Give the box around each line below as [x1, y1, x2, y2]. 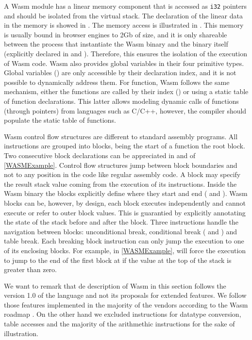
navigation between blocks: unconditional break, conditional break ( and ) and [4, 226, 237, 236]
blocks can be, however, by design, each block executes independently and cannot [4, 197, 246, 208]
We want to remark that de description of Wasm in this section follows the [4, 280, 226, 291]
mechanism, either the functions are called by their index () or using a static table [4, 86, 249, 97]
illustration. [4, 328, 38, 338]
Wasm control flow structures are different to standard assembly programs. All [4, 131, 238, 141]
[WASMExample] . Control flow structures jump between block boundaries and [4, 160, 237, 170]
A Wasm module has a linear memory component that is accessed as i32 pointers [4, 1, 247, 11]
